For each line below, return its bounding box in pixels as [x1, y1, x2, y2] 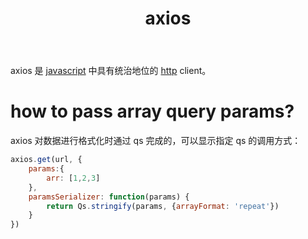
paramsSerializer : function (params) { [28, 192, 190, 202]
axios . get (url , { [10, 155, 83, 165]
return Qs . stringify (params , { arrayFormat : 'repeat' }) [46, 201, 280, 211]
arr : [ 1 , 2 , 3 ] [46, 173, 101, 183]
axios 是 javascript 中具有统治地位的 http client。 [10, 65, 212, 77]
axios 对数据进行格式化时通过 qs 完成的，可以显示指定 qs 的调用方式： [10, 135, 302, 147]
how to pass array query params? [10, 100, 295, 123]
